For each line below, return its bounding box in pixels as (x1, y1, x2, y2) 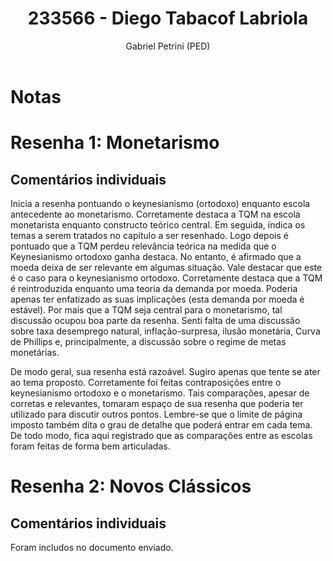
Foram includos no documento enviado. (10, 541, 174, 553)
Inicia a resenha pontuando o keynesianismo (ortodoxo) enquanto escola (10, 197, 311, 209)
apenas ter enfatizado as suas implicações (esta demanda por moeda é (10, 293, 305, 305)
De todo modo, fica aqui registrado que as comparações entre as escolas (10, 429, 313, 441)
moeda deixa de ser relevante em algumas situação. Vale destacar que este (10, 261, 323, 273)
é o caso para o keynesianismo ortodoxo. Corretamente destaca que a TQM (10, 272, 323, 284)
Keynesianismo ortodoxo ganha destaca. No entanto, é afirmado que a (10, 250, 302, 262)
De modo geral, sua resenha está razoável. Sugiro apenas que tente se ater (10, 365, 321, 377)
